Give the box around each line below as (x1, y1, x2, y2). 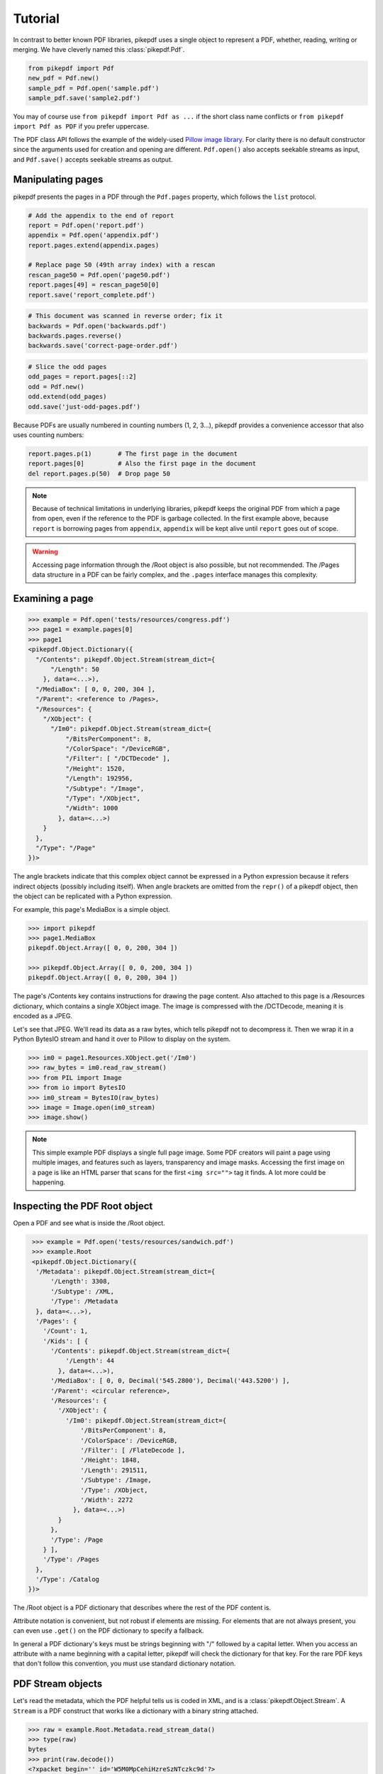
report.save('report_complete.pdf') (28, 291, 156, 299)
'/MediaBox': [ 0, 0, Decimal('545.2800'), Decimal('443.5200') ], (50, 1377, 290, 1385)
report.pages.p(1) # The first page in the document (28, 449, 238, 458)
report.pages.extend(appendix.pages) (28, 241, 160, 249)
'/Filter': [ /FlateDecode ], (80, 1446, 186, 1454)
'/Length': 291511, (80, 1466, 148, 1474)
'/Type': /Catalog (35, 1575, 99, 1584)
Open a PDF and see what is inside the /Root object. (13, 1218, 166, 1227)
